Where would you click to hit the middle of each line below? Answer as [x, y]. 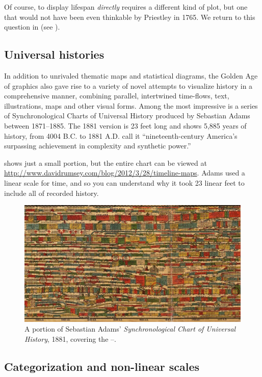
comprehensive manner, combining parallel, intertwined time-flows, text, [117, 96]
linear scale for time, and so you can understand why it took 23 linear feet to [124, 182]
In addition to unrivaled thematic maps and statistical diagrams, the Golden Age [131, 75]
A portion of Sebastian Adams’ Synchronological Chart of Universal [130, 329]
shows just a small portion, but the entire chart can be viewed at [106, 162]
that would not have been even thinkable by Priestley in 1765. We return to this [130, 17]
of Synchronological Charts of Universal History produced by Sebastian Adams [127, 116]
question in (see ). [32, 27]
